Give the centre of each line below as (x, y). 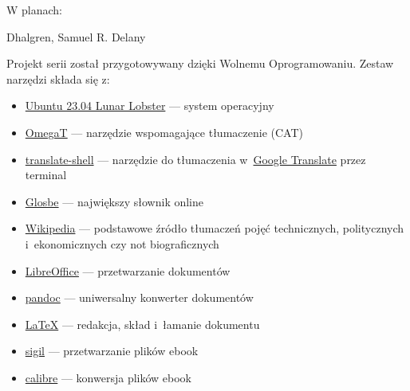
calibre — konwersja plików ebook (108, 377)
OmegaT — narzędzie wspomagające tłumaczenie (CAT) (164, 132)
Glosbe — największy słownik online (114, 201)
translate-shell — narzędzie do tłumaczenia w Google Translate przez (195, 159)
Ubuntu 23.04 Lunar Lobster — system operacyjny (150, 106)
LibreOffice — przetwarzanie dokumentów (128, 270)
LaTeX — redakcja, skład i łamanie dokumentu (142, 324)
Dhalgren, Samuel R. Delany (76, 36)
